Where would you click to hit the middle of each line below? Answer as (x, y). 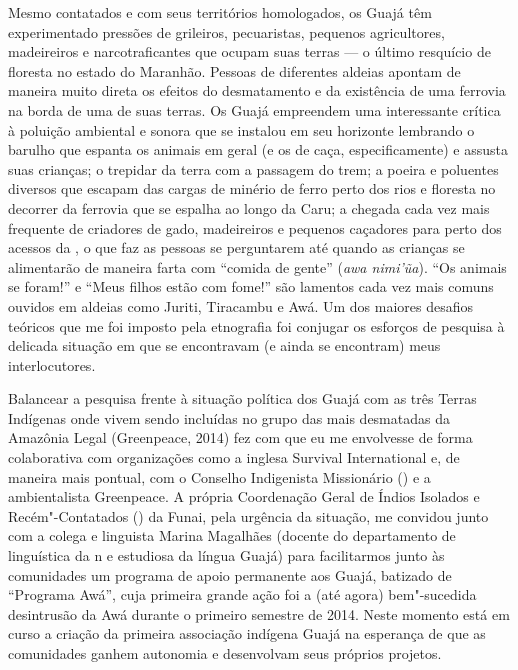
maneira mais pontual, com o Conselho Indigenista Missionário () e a (219, 476)
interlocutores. (52, 364)
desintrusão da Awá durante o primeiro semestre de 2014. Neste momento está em (259, 613)
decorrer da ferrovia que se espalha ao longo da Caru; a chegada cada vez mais (249, 207)
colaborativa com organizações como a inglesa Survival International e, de (234, 457)
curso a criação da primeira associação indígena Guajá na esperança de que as (247, 633)
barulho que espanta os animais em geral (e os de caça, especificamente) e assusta (258, 149)
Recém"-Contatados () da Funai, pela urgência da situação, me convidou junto (248, 515)
